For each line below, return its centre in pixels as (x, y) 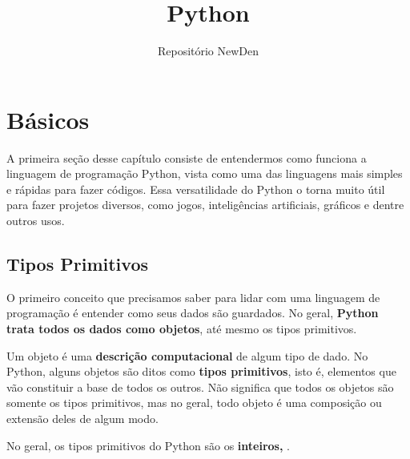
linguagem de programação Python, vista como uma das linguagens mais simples (205, 173)
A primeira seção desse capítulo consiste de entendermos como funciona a (187, 157)
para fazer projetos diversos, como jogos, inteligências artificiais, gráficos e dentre (205, 205)
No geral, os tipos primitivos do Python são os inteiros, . (148, 445)
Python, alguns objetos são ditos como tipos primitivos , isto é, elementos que (201, 371)
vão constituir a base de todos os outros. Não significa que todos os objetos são (200, 387)
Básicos (48, 119)
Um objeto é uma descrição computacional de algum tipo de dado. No (187, 355)
